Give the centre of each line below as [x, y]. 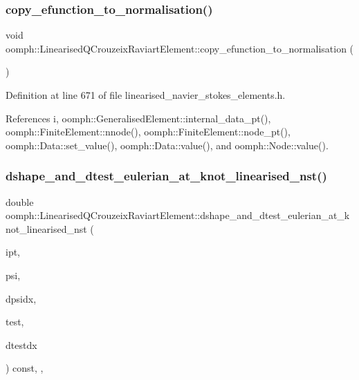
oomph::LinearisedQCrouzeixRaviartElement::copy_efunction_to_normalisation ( [180, 48]
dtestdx [21, 344]
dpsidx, [21, 298]
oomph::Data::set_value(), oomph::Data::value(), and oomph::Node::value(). [167, 145]
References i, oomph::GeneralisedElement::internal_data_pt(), [138, 118]
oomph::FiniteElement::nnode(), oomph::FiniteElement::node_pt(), [148, 132]
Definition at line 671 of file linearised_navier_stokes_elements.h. [146, 95]
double [20, 201]
